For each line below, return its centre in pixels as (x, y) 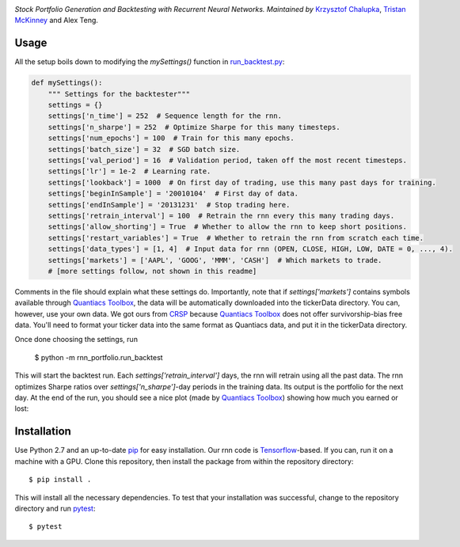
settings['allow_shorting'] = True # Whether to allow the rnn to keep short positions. (228, 227)
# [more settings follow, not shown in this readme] (152, 271)
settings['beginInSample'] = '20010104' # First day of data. (173, 194)
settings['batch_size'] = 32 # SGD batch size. (144, 149)
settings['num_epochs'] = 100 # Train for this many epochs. (171, 138)
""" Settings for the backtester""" (119, 94)
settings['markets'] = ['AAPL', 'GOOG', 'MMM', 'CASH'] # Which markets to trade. (215, 260)
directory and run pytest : (55, 508)
